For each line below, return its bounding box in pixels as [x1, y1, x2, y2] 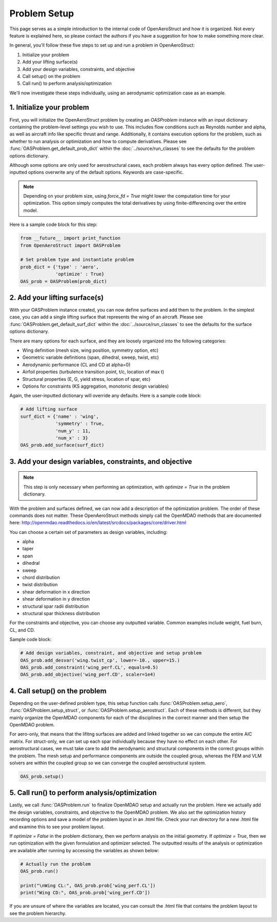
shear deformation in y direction [22, 596, 90, 602]
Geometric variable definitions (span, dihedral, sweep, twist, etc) [22, 354, 159, 360]
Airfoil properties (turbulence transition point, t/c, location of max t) [22, 369, 164, 375]
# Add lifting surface [20, 406, 77, 412]
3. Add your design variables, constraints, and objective [9, 457, 192, 466]
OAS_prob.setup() [20, 773, 64, 779]
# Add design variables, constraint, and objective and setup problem [20, 650, 202, 656]
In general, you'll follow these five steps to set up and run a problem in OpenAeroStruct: [9, 42, 195, 48]
